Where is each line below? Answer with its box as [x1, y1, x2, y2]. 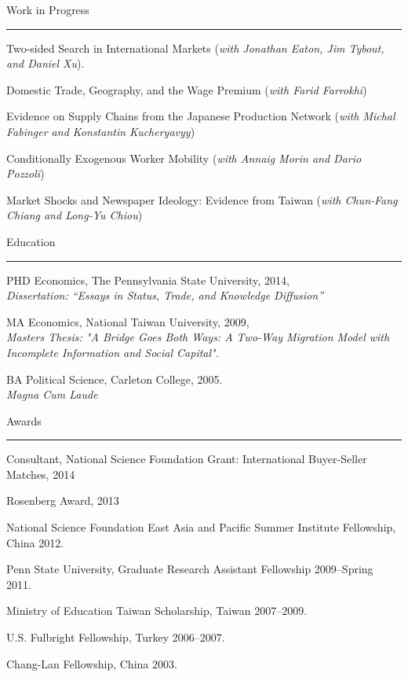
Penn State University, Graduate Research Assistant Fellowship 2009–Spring [6, 561, 373, 577]
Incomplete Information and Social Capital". [6, 344, 220, 360]
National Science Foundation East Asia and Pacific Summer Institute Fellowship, [6, 519, 396, 535]
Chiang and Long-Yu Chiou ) [6, 207, 143, 223]
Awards [6, 412, 42, 429]
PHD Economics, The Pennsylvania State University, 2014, [6, 271, 290, 288]
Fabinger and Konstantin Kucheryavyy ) [6, 123, 195, 139]
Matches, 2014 [6, 465, 75, 482]
